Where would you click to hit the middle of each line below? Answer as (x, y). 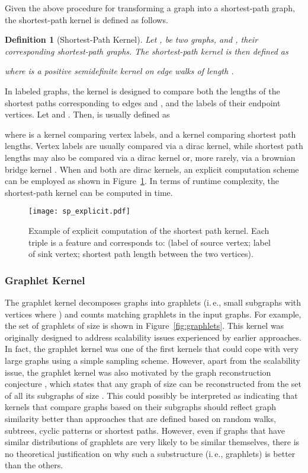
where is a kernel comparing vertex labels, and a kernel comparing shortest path (150, 134)
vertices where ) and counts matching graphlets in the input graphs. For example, (153, 314)
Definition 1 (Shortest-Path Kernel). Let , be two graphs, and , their (131, 39)
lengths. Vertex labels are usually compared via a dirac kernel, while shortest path (154, 146)
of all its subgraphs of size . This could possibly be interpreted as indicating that (151, 395)
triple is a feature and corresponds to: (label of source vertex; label (150, 242)
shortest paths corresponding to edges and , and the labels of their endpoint (143, 102)
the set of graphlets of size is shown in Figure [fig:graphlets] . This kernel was (145, 326)
